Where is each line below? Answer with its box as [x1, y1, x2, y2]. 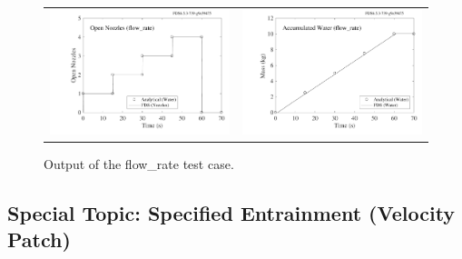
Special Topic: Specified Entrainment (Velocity [7, 198, 456, 226]
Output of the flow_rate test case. [44, 154, 234, 173]
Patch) [7, 225, 71, 254]
